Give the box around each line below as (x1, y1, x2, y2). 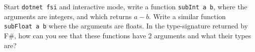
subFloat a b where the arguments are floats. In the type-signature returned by (4, 21, 248, 31)
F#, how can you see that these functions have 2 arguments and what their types (4, 30, 251, 40)
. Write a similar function (149, 11, 226, 21)
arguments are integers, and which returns (4, 11, 132, 21)
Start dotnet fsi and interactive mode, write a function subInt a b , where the (4, 1, 248, 11)
